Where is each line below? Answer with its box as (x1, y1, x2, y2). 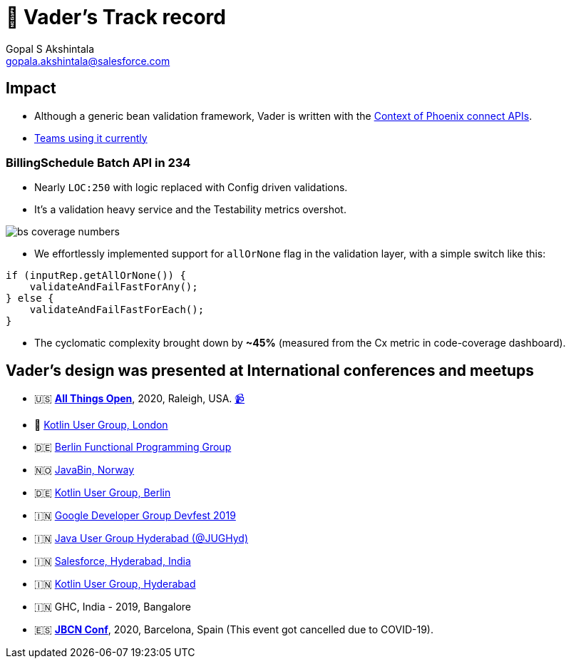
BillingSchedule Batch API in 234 (6, 155, 191, 170)
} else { (6, 292, 54, 305)
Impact (6, 79, 56, 98)
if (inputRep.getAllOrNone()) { (6, 270, 186, 282)
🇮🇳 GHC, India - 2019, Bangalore (34, 601, 192, 613)
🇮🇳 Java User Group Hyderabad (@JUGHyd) (34, 532, 249, 545)
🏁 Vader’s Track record (6, 5, 226, 29)
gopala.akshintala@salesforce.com (6, 54, 170, 67)
